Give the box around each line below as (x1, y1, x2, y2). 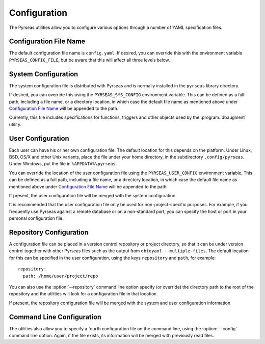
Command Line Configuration (9, 313, 102, 321)
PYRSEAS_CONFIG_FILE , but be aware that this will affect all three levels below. (9, 57, 170, 63)
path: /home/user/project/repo (23, 273, 98, 279)
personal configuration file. (9, 215, 64, 221)
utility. (9, 121, 22, 127)
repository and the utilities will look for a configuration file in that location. (9, 291, 158, 297)
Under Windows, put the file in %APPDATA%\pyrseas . (9, 161, 117, 167)
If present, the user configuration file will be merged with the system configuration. (9, 192, 177, 198)
